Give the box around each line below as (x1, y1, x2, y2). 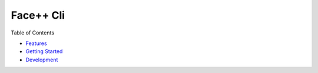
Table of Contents (11, 29, 55, 36)
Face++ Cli (11, 9, 65, 22)
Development (25, 56, 58, 63)
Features (25, 40, 47, 47)
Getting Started (25, 48, 63, 55)
